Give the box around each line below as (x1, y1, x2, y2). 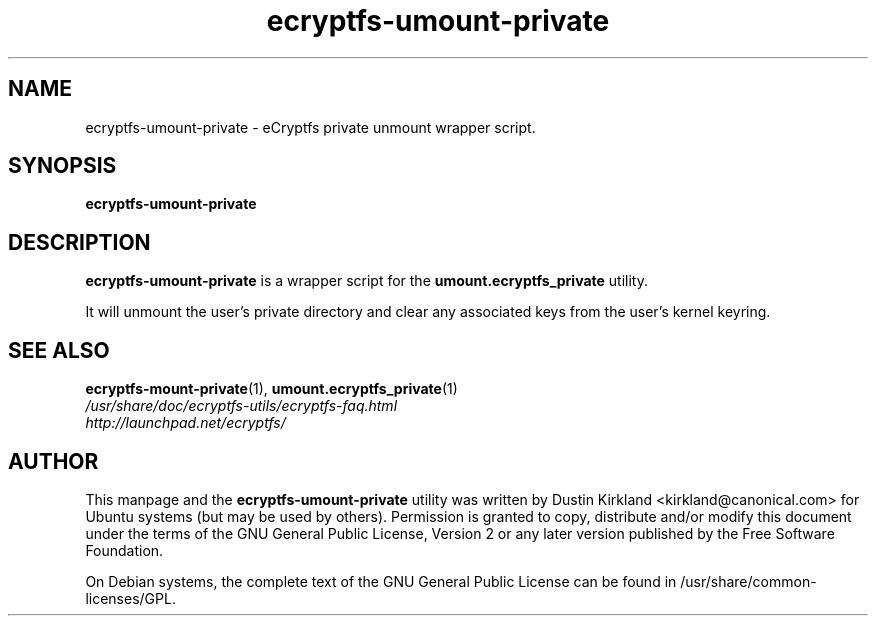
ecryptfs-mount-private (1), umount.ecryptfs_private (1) (85, 380, 458, 398)
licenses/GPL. (85, 589, 176, 607)
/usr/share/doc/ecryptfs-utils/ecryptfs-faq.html (85, 397, 398, 415)
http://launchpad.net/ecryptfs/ (85, 414, 286, 432)
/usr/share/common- (680, 572, 817, 590)
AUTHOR (8, 448, 99, 474)
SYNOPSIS (8, 153, 117, 179)
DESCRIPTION (8, 229, 151, 255)
